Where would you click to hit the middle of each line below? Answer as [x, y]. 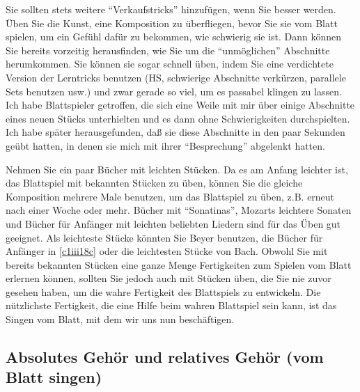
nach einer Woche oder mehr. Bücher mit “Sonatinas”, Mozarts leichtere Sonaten [179, 210]
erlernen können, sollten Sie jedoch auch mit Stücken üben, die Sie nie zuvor [169, 278]
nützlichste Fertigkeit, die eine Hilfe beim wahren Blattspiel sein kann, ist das [171, 305]
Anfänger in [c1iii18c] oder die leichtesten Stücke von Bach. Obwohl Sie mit [167, 251]
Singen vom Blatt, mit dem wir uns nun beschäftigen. [120, 319]
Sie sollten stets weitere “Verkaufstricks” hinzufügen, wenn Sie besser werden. [171, 9]
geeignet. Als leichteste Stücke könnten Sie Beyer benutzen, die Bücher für [164, 237]
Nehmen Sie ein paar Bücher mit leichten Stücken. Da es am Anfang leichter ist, [177, 169]
